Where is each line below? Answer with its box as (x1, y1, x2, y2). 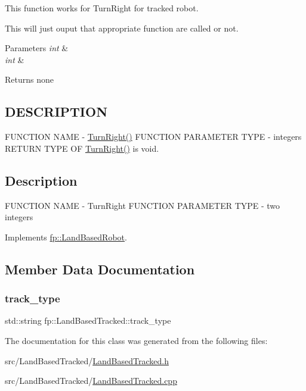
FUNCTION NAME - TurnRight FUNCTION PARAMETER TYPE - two (5, 199, 280, 211)
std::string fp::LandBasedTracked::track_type (5, 314, 171, 327)
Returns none (5, 73, 54, 86)
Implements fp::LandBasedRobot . (5, 230, 127, 243)
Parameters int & (5, 42, 69, 54)
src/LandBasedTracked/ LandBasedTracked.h (5, 354, 169, 367)
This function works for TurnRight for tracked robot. (5, 2, 199, 14)
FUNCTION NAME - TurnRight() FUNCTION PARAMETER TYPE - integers (5, 130, 302, 143)
